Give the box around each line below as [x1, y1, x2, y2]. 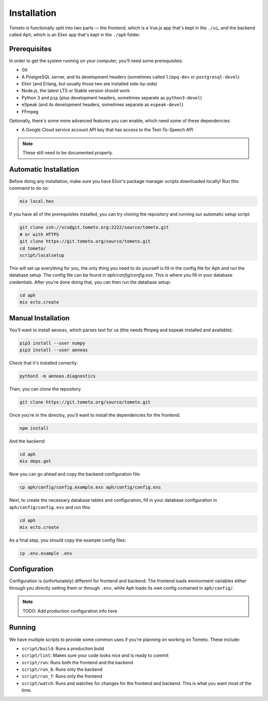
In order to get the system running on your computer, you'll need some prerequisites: [9, 58, 183, 64]
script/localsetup [19, 252, 65, 258]
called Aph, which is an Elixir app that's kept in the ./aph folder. [9, 31, 141, 37]
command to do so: [9, 185, 49, 191]
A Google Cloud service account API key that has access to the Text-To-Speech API [21, 127, 194, 133]
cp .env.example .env [19, 550, 72, 556]
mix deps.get [19, 459, 52, 464]
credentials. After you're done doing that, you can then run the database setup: [9, 279, 171, 285]
